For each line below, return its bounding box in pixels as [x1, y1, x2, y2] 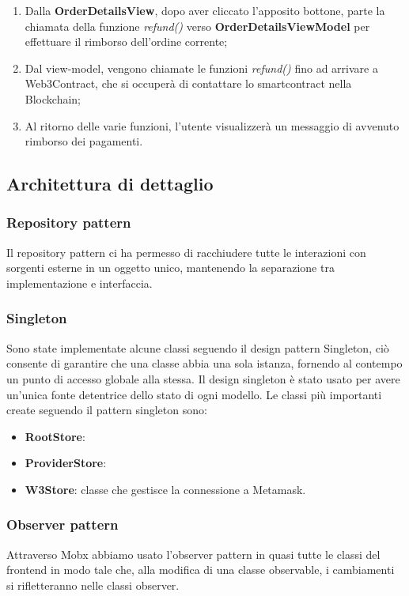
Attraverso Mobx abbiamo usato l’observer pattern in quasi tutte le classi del [6, 545, 381, 562]
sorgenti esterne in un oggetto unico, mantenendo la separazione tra [6, 259, 335, 276]
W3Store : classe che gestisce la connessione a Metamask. [25, 481, 306, 497]
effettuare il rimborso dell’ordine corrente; [25, 33, 228, 50]
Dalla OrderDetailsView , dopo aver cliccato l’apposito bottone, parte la [25, 2, 385, 18]
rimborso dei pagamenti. [25, 133, 143, 149]
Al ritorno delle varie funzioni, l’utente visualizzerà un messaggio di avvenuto [25, 117, 400, 134]
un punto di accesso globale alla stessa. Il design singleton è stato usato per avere [6, 370, 400, 387]
